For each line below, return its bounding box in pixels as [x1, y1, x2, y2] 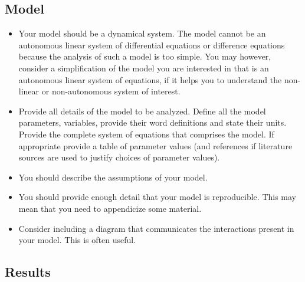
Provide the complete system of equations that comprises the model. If [18, 127, 274, 140]
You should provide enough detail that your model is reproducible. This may [18, 191, 297, 203]
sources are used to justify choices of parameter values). [18, 151, 220, 163]
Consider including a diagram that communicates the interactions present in [18, 222, 294, 234]
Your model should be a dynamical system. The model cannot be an [18, 27, 266, 40]
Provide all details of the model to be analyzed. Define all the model [18, 104, 266, 117]
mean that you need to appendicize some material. [18, 202, 202, 214]
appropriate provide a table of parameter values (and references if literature [18, 139, 293, 152]
